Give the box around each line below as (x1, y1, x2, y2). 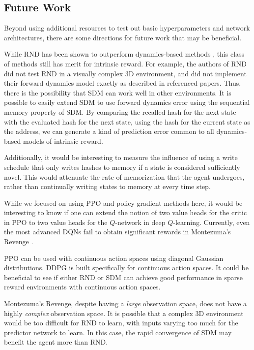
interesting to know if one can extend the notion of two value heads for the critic (4, 207, 247, 218)
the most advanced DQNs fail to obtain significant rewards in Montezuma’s (4, 226, 231, 237)
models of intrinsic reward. (23, 135, 103, 146)
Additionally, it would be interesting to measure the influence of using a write (4, 152, 238, 162)
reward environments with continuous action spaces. (4, 282, 161, 292)
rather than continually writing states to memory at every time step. (4, 181, 211, 191)
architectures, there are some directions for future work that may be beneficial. (4, 32, 242, 42)
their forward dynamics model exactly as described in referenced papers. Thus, (4, 78, 241, 88)
